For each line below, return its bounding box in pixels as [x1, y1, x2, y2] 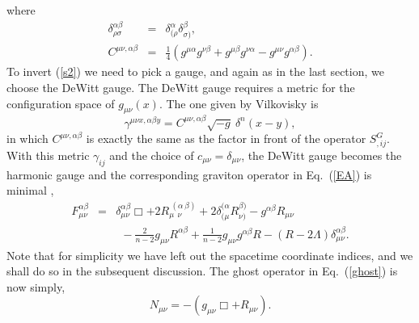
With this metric [6, 147, 90, 163]
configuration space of [6, 94, 115, 111]
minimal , [6, 182, 54, 199]
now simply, [6, 278, 66, 295]
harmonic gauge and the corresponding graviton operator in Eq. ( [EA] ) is [6, 166, 372, 182]
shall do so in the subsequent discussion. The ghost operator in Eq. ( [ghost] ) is [6, 262, 398, 279]
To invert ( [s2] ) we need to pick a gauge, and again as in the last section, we [6, 63, 384, 80]
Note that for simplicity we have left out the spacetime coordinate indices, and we [6, 246, 413, 263]
